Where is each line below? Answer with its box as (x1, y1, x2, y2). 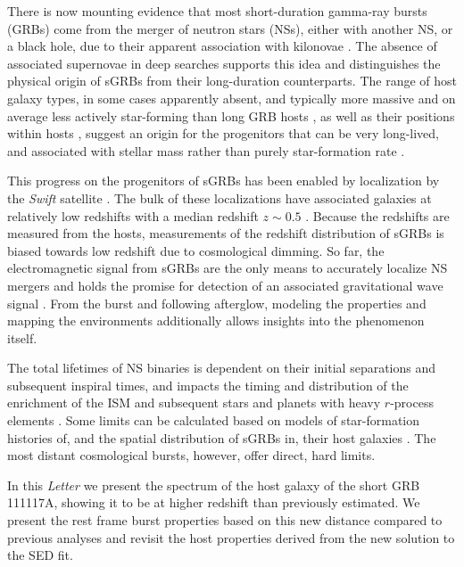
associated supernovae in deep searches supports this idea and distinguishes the (7, 53, 441, 72)
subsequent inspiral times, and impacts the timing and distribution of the (7, 375, 409, 394)
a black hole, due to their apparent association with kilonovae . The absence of (7, 37, 437, 55)
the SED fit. (7, 546, 73, 564)
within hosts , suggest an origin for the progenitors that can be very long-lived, (7, 124, 440, 143)
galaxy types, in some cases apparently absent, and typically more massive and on (7, 88, 456, 107)
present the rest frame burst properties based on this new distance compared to (7, 511, 443, 530)
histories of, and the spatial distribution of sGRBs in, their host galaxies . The (7, 428, 436, 447)
